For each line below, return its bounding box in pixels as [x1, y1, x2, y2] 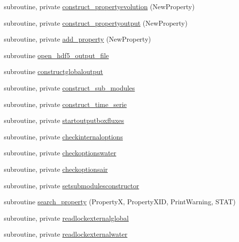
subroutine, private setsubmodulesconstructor [4, 180, 139, 190]
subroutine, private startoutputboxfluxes [4, 115, 124, 125]
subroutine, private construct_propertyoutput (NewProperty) [4, 17, 188, 28]
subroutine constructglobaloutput [4, 66, 103, 76]
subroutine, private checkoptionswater [4, 148, 117, 158]
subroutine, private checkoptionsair [4, 164, 108, 174]
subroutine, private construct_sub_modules [4, 82, 135, 92]
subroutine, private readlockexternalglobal [4, 212, 129, 223]
